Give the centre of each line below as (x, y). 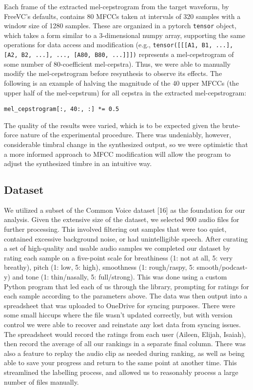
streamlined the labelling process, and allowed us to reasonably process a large (121, 372)
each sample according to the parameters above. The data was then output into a (126, 296)
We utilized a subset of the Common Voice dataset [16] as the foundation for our (125, 210)
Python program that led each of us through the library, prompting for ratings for (126, 286)
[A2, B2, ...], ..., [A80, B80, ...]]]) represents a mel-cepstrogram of (119, 54)
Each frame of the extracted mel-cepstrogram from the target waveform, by (117, 6)
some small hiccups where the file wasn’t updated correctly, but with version (118, 315)
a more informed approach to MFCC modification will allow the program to (117, 154)
